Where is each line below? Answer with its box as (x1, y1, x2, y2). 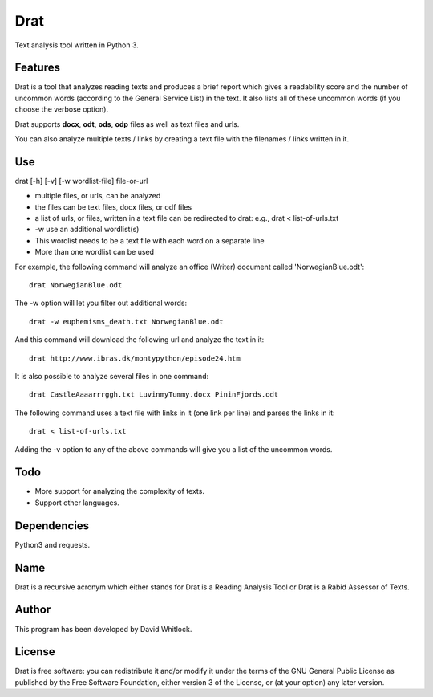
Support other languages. (34, 498, 119, 507)
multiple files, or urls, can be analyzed (34, 191, 161, 201)
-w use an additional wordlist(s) (34, 225, 140, 234)
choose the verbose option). (14, 104, 108, 114)
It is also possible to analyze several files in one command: (14, 372, 209, 381)
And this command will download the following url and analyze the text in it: (14, 335, 265, 344)
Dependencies (14, 519, 90, 532)
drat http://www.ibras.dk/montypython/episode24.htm (29, 353, 241, 363)
